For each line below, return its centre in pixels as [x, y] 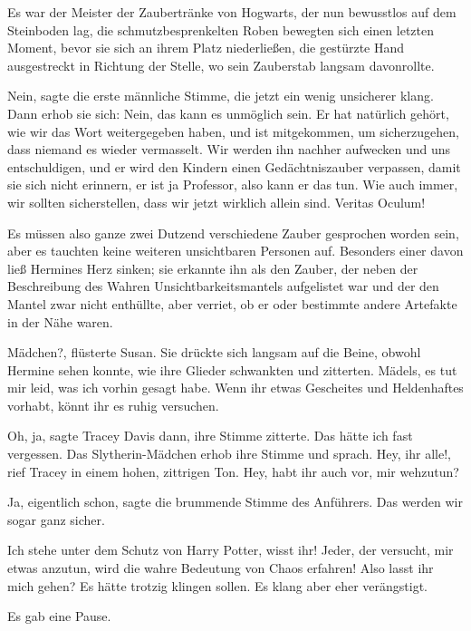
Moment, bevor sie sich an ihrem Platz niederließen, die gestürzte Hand [206, 48]
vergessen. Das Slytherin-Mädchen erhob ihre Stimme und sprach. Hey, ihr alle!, [229, 454]
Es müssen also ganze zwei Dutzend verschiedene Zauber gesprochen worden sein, [233, 233]
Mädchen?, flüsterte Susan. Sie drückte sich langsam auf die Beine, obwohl [214, 352]
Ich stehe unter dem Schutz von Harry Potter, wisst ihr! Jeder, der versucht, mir [231, 550]
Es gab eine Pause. [59, 616]
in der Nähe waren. [60, 321]
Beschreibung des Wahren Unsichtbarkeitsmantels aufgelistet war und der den [223, 286]
